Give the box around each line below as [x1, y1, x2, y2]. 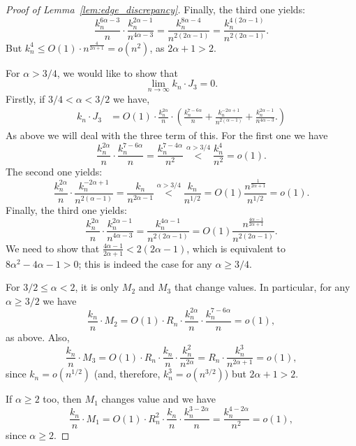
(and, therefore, [94, 366, 161, 381]
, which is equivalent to [186, 240, 285, 255]
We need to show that [6, 240, 100, 255]
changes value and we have [101, 391, 216, 406]
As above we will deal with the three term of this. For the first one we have [6, 128, 328, 143]
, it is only [75, 280, 119, 294]
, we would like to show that [57, 65, 178, 80]
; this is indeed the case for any [78, 256, 212, 271]
